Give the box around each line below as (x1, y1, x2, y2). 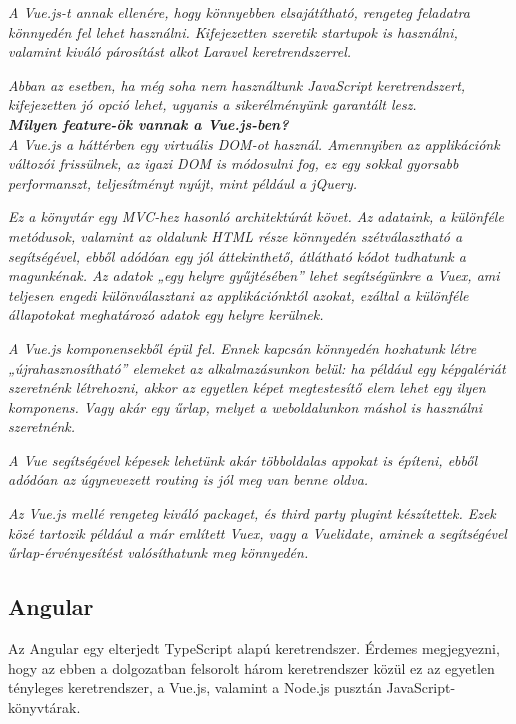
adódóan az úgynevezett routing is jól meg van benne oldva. (8, 469, 369, 490)
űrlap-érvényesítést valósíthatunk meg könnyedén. (8, 542, 309, 563)
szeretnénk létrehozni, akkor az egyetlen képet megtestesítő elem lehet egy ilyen (8, 377, 486, 398)
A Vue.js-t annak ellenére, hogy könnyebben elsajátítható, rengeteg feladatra (8, 2, 470, 22)
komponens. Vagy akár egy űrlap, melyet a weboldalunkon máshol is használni (8, 396, 483, 417)
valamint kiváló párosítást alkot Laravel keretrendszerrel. (8, 41, 352, 62)
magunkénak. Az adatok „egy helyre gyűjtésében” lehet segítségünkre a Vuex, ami (8, 265, 500, 286)
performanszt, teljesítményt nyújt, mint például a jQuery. (8, 172, 358, 193)
